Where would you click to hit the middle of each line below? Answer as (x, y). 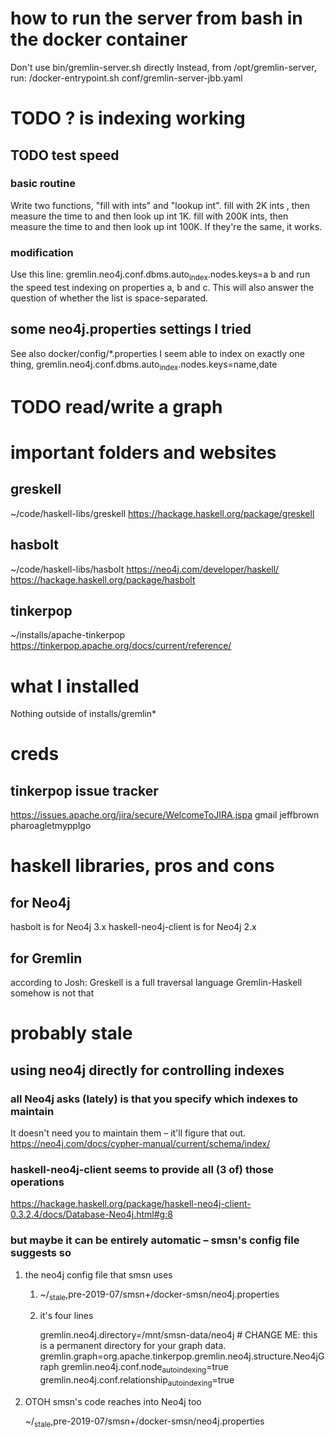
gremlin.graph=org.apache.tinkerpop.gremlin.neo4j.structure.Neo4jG (182, 1356)
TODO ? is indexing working (128, 118)
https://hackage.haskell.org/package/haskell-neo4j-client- (131, 1204)
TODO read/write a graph (116, 406)
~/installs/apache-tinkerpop (68, 635)
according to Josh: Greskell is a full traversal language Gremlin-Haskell (156, 983)
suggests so (41, 1253)
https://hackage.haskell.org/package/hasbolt (103, 579)
